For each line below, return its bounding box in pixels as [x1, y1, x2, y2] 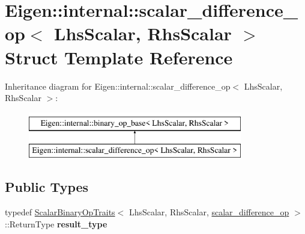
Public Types [5, 177, 89, 196]
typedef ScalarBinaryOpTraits [5, 206, 115, 218]
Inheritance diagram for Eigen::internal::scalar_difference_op [5, 79, 231, 92]
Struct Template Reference [5, 45, 233, 69]
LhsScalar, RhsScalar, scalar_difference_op [128, 206, 289, 218]
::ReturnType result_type [5, 217, 107, 230]
